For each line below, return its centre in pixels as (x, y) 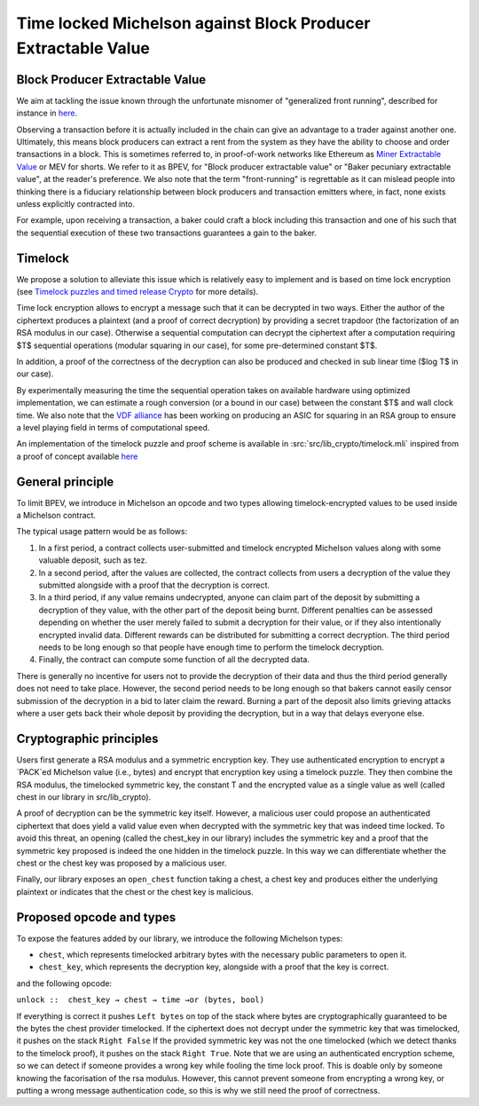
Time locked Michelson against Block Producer (193, 23)
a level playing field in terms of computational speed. (113, 427)
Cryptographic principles (87, 738)
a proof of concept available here (77, 456)
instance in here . (47, 113)
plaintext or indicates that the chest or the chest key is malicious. (135, 891)
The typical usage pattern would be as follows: (102, 532)
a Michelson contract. (56, 516)
